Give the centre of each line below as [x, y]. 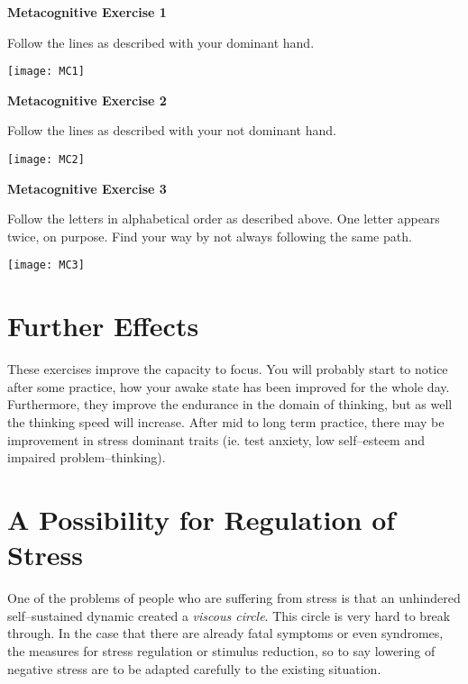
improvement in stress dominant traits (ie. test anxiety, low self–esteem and [216, 439]
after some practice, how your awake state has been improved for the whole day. [229, 386]
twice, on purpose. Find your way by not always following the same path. [210, 236]
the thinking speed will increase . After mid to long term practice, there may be [226, 422]
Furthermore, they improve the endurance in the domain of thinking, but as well [230, 404]
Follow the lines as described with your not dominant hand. [172, 130]
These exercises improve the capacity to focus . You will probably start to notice [228, 369]
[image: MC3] [46, 265]
